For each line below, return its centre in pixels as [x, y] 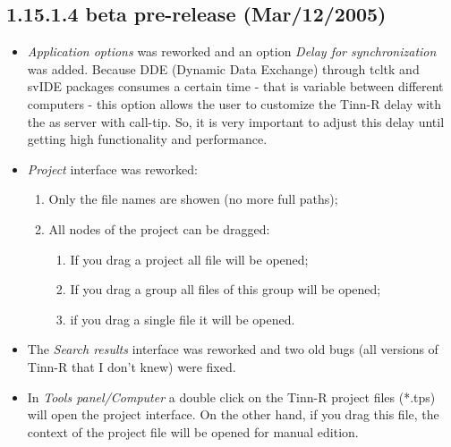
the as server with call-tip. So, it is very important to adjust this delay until [236, 121]
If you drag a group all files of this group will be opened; [225, 289]
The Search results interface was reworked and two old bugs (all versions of [233, 349]
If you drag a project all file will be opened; [189, 259]
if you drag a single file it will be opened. [183, 319]
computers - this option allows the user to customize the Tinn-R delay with [234, 103]
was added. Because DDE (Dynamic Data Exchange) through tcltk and [223, 68]
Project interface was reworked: [112, 169]
